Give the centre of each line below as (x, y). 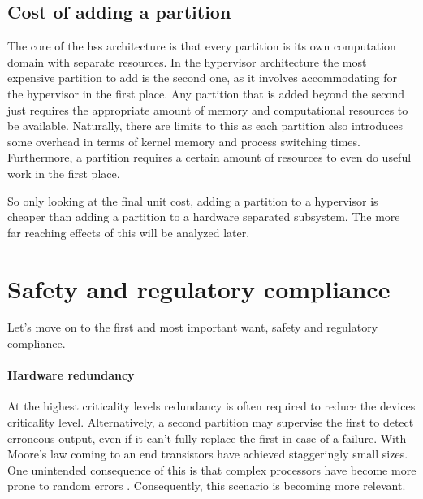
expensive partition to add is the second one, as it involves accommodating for (202, 78)
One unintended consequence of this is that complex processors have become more (212, 469)
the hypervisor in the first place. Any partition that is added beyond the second (206, 93)
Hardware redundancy (71, 375)
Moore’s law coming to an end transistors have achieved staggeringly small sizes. (208, 454)
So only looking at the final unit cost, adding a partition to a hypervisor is (193, 200)
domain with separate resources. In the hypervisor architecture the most (187, 61)
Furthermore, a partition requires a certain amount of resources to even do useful (209, 157)
